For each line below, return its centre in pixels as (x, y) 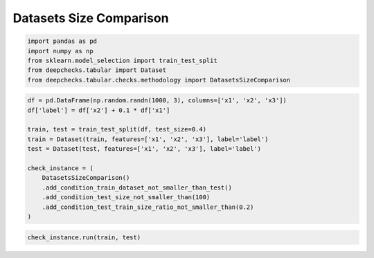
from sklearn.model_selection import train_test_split (122, 60)
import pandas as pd (62, 41)
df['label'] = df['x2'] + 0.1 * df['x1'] (99, 110)
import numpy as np (60, 51)
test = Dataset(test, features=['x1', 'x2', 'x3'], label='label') (144, 149)
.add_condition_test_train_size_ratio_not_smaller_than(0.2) (148, 207)
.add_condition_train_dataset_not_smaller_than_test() (137, 187)
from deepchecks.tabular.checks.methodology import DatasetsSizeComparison (159, 80)
